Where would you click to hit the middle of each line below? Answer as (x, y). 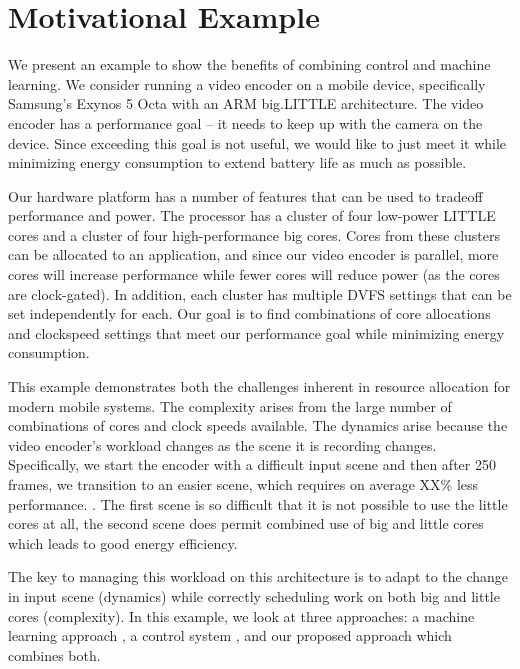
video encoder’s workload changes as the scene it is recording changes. (222, 444)
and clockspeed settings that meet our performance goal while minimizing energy (256, 332)
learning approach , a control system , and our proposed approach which (230, 635)
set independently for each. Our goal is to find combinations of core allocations (249, 313)
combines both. (54, 654)
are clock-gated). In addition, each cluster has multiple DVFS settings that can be (260, 293)
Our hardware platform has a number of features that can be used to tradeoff (245, 195)
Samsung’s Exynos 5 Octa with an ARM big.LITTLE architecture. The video (246, 103)
